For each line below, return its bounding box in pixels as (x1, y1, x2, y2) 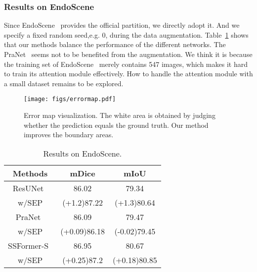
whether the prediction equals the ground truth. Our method (24, 119, 209, 130)
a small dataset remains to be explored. (4, 78, 124, 88)
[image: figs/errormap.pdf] (24, 96, 116, 103)
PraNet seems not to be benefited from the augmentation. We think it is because (4, 49, 253, 59)
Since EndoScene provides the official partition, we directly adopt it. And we (4, 20, 240, 30)
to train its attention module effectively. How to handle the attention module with (4, 68, 253, 79)
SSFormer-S (8, 239, 49, 251)
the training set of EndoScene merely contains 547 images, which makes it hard (4, 58, 248, 69)
